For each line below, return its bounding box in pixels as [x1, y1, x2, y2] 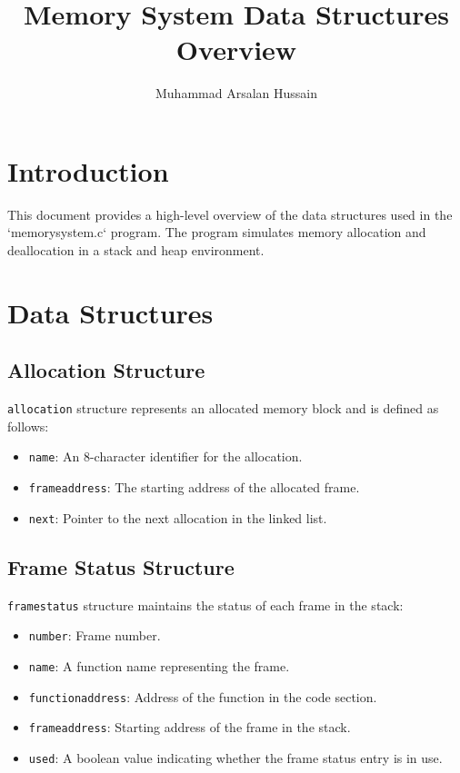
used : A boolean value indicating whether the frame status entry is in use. [28, 748, 443, 767]
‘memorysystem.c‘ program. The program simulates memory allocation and [7, 223, 426, 242]
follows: [7, 416, 49, 435]
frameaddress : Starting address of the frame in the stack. [28, 718, 351, 737]
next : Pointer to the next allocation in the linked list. [28, 508, 327, 527]
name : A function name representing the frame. [28, 656, 290, 675]
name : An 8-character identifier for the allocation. [28, 447, 303, 466]
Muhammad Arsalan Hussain [155, 84, 317, 103]
